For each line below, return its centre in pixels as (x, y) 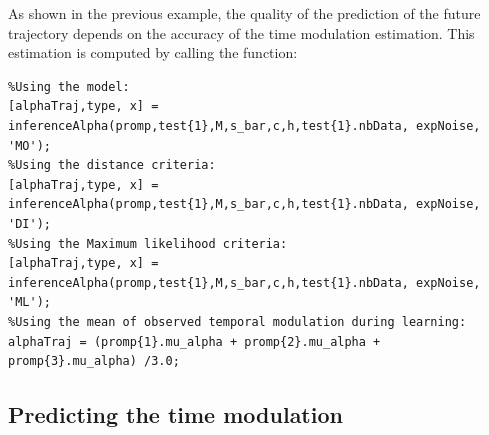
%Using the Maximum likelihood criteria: (148, 243)
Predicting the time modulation (175, 414)
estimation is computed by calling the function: (153, 52)
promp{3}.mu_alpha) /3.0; (94, 361)
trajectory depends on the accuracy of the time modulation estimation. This (241, 32)
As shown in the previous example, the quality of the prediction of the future (244, 13)
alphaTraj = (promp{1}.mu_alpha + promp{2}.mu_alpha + (194, 341)
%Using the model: (69, 86)
